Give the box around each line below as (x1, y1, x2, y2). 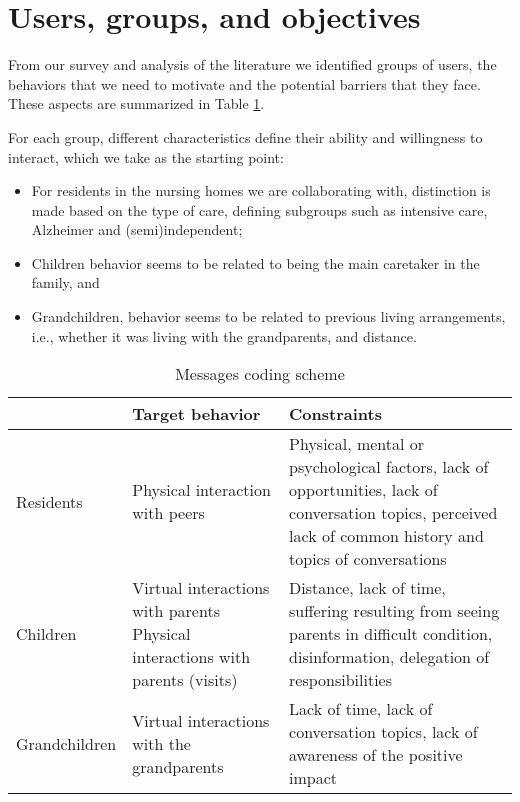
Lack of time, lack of (289, 697, 433, 721)
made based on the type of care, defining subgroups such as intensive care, (31, 199, 488, 220)
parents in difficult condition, (289, 622, 493, 646)
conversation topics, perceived (289, 501, 498, 525)
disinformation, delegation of (289, 645, 490, 669)
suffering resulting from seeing (289, 599, 500, 623)
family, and (31, 272, 100, 293)
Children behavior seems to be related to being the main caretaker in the (31, 252, 480, 273)
